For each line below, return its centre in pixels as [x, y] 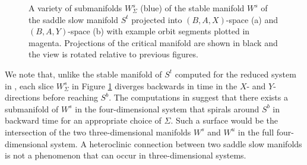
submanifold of [32, 109]
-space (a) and [252, 19]
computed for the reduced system [235, 74]
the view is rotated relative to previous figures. [113, 54]
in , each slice [29, 85]
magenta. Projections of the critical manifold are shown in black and [153, 42]
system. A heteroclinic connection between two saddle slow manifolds [176, 143]
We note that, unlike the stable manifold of [83, 74]
